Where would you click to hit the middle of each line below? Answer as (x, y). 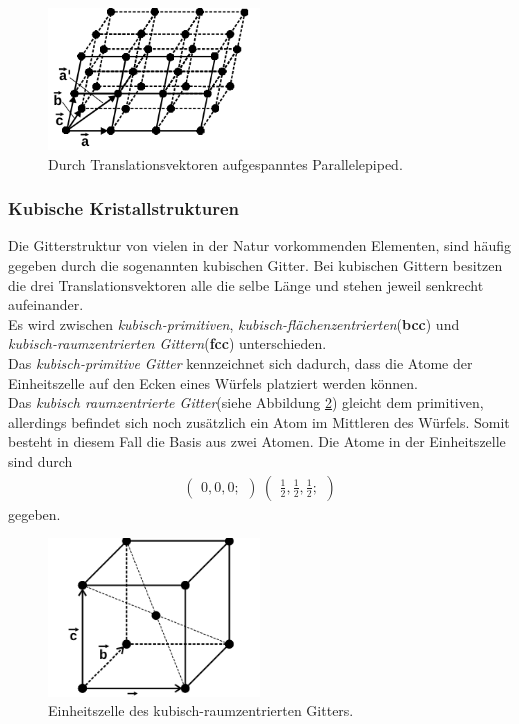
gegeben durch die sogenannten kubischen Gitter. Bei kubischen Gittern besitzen (255, 265)
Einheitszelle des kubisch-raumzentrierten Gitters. (201, 710)
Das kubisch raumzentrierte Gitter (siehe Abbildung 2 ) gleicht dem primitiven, (246, 402)
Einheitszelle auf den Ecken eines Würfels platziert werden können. (213, 382)
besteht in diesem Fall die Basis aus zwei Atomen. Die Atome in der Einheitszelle (257, 441)
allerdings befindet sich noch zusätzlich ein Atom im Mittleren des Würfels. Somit (259, 421)
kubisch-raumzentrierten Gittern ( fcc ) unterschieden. (167, 343)
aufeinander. (46, 304)
